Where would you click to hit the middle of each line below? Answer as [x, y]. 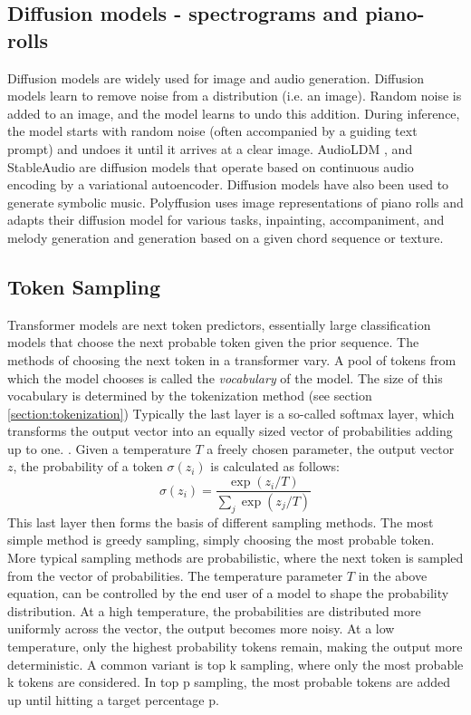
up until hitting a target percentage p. [113, 699]
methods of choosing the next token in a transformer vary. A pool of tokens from [232, 359]
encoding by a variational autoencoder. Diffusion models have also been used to [228, 184]
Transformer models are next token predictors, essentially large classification [219, 324]
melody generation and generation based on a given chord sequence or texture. [226, 237]
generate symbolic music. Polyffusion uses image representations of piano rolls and [235, 202]
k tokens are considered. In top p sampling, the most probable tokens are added [229, 682]
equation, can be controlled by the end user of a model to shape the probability [228, 593]
